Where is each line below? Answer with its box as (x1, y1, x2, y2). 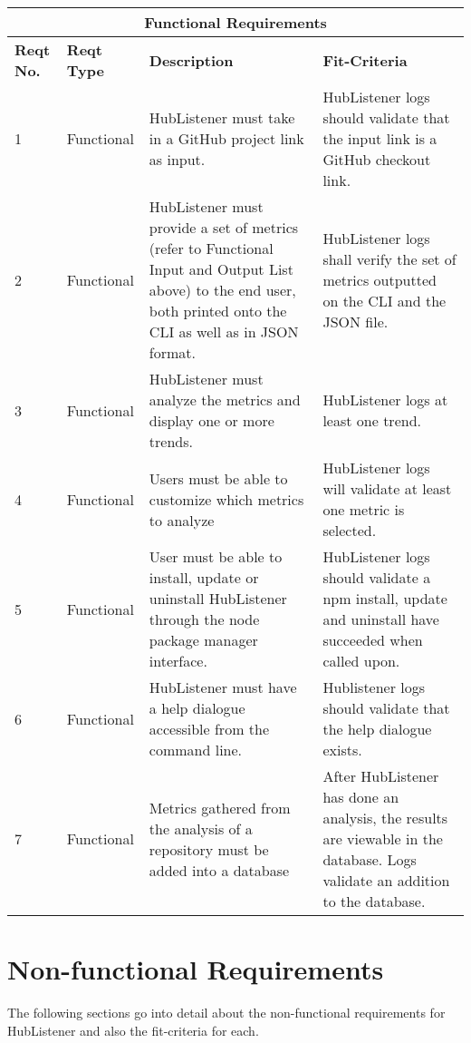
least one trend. (322, 410, 421, 431)
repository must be (149, 838, 269, 860)
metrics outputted (322, 268, 437, 290)
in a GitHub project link (149, 128, 304, 149)
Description (149, 49, 234, 71)
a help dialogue (149, 697, 245, 718)
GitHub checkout (322, 149, 431, 170)
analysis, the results (322, 807, 448, 828)
